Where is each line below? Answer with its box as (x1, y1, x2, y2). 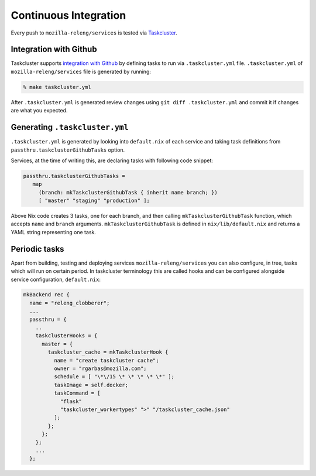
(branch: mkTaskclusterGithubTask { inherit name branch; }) (38, 189, 218, 196)
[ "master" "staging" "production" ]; (38, 197, 150, 204)
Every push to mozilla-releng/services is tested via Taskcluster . (11, 29, 178, 36)
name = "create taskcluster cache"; (53, 357, 159, 364)
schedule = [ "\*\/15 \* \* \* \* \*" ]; (53, 374, 175, 380)
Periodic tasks (11, 244, 64, 254)
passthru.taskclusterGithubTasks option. (11, 146, 125, 153)
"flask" (60, 398, 82, 405)
